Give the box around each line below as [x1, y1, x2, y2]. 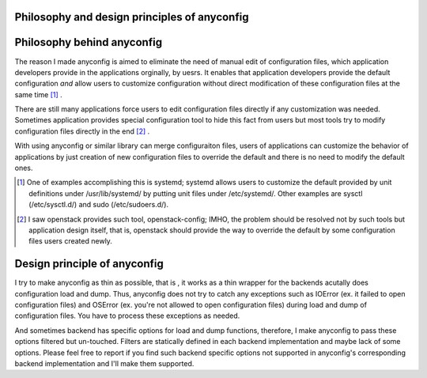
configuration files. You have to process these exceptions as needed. [14, 311, 240, 320]
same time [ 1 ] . [14, 89, 62, 99]
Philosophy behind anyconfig [14, 36, 162, 49]
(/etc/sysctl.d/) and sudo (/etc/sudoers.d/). [28, 200, 169, 210]
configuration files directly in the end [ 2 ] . [14, 127, 150, 136]
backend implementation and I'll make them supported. [14, 359, 195, 369]
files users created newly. [28, 236, 112, 246]
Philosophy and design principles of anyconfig [14, 10, 249, 24]
